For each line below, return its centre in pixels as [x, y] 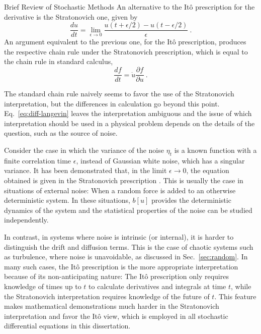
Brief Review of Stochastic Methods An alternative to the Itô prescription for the [129, 7]
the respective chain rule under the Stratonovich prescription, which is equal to [126, 51]
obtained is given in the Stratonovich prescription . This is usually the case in [124, 180]
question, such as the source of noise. [61, 133]
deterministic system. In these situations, [67, 200]
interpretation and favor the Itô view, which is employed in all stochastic [116, 316]
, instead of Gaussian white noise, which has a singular [160, 160]
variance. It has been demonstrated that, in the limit [85, 170]
